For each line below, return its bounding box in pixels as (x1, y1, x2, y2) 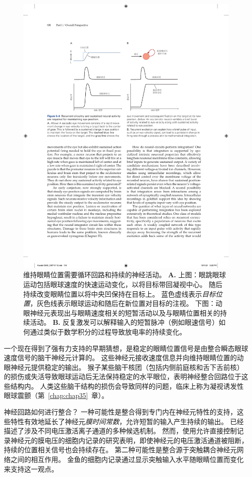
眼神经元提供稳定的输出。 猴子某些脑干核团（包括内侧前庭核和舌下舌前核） (4, 362, 244, 372)
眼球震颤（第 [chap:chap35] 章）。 (4, 390, 109, 400)
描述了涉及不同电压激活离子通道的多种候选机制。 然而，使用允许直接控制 (4, 426, 237, 436)
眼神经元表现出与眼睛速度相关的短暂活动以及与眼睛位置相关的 (23, 307, 220, 318)
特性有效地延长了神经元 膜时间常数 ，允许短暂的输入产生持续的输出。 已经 (10, 416, 244, 426)
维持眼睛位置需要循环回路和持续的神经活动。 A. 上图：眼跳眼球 (23, 270, 226, 280)
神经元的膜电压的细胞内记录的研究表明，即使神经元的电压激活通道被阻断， (10, 435, 248, 445)
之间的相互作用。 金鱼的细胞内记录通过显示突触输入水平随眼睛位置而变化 (10, 454, 244, 464)
